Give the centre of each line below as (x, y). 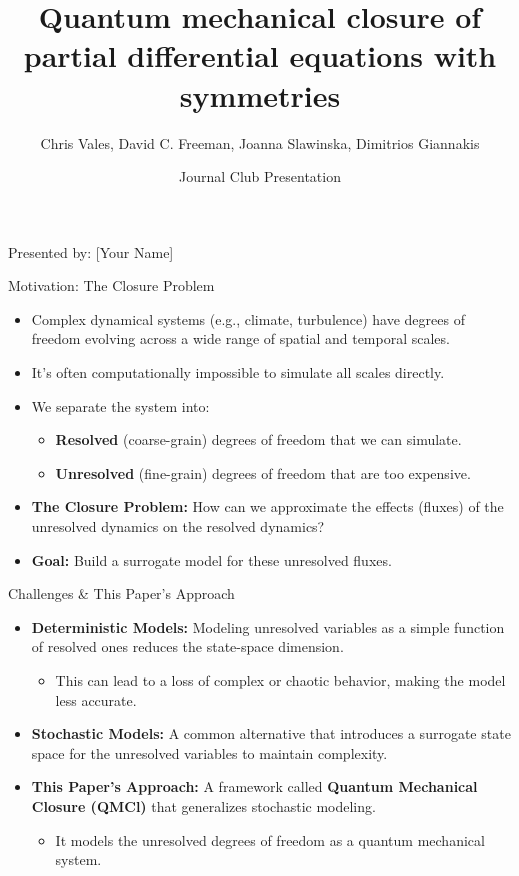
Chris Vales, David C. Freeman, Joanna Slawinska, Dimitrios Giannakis (260, 142)
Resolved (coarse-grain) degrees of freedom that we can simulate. (258, 439)
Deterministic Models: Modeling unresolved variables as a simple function (268, 626)
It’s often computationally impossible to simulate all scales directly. (238, 372)
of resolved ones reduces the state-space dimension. (187, 646)
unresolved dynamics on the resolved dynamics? (178, 526)
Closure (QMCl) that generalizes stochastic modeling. (203, 805)
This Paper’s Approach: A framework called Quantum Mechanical (254, 786)
